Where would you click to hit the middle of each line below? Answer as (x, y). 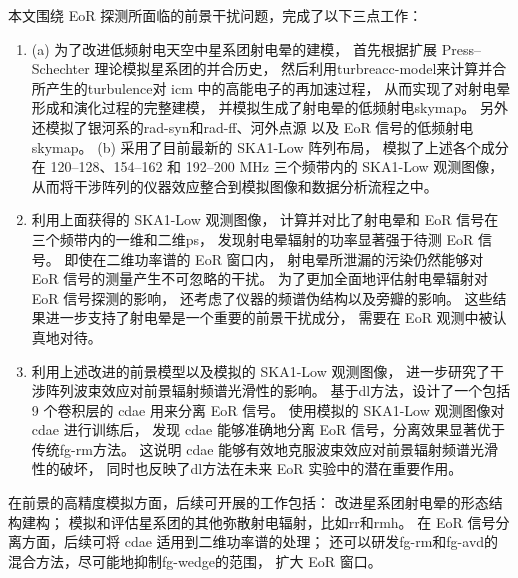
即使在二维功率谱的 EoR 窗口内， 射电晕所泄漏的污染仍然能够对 (274, 258)
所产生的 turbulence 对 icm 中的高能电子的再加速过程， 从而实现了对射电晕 (271, 87)
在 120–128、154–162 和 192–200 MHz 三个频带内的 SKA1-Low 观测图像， (267, 166)
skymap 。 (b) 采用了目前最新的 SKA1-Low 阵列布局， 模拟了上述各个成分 (270, 146)
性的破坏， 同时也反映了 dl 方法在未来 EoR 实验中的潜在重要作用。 (247, 468)
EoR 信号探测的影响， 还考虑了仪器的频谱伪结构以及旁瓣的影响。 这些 (262, 297)
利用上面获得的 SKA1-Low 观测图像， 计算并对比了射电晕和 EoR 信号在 (265, 219)
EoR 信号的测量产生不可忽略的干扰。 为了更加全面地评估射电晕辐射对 (259, 278)
